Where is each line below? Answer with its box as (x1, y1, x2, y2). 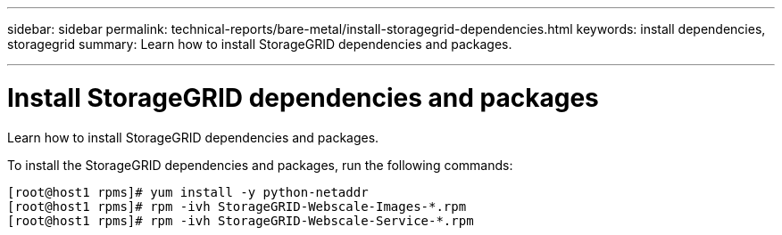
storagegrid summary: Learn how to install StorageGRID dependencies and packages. (7, 36, 512, 52)
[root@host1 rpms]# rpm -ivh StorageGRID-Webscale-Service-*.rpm (7, 213, 474, 228)
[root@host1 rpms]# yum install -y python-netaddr (7, 184, 369, 199)
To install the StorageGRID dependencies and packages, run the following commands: (7, 157, 513, 173)
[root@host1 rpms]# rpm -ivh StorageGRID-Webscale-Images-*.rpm (7, 199, 467, 214)
